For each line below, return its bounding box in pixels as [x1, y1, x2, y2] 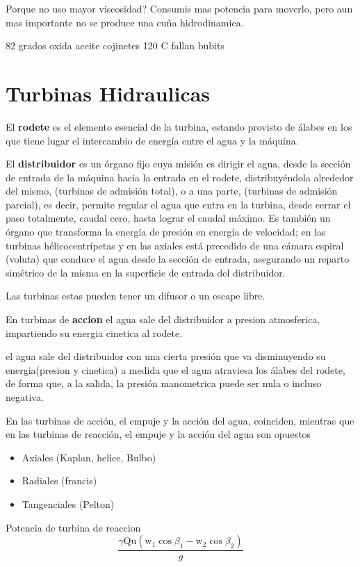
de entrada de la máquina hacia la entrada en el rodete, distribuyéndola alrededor [6, 170, 354, 184]
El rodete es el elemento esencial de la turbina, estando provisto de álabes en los [6, 119, 352, 133]
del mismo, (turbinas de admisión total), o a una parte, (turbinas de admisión [6, 183, 338, 198]
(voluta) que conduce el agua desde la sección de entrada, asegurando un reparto [6, 252, 350, 266]
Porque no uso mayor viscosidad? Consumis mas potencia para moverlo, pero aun [6, 1, 353, 15]
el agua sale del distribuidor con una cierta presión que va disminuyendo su [6, 349, 326, 363]
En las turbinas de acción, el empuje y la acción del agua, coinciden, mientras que [6, 413, 354, 427]
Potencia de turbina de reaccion [6, 520, 141, 534]
